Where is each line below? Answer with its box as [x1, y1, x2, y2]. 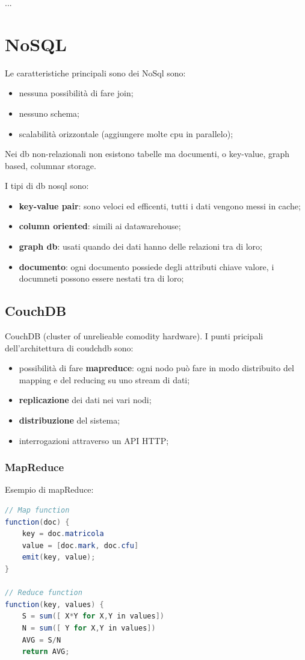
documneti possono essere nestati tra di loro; [19, 272, 184, 285]
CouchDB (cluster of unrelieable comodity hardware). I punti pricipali [5, 330, 263, 342]
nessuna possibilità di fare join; [19, 87, 134, 99]
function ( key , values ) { [5, 600, 104, 609]
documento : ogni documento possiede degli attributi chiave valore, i [19, 260, 274, 273]
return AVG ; [22, 647, 70, 656]
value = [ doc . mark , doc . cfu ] [22, 541, 139, 550]
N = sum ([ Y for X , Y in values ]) [22, 623, 156, 632]
